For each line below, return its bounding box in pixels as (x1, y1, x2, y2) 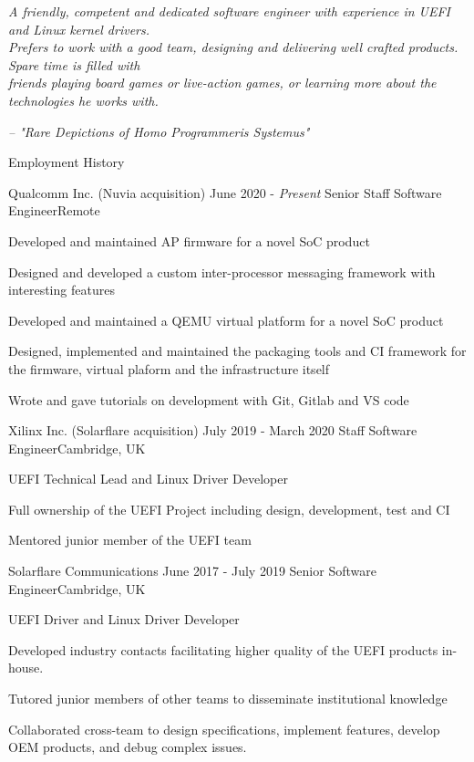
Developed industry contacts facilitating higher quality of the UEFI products (8, 640, 438, 659)
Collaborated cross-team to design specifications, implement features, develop (8, 719, 440, 738)
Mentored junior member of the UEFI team (8, 530, 252, 549)
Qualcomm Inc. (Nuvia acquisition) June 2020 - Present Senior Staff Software (8, 183, 442, 202)
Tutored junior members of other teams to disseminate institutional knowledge (8, 689, 448, 708)
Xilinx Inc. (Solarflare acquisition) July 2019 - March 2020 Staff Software (8, 421, 417, 440)
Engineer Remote (8, 201, 100, 220)
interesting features (8, 280, 115, 299)
